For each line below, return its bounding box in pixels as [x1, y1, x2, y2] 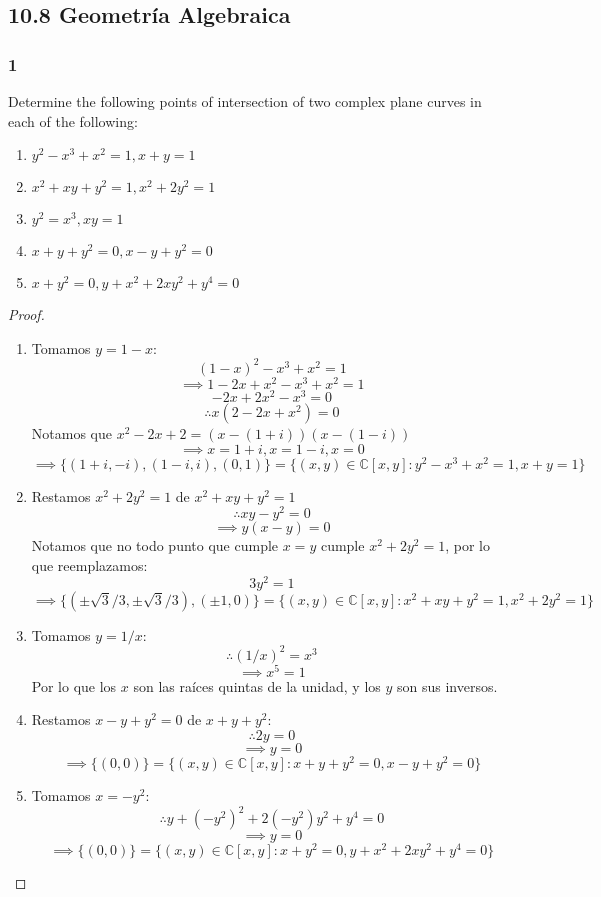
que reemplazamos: [31, 554, 148, 575]
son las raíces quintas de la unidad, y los [133, 675, 381, 696]
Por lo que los [31, 675, 117, 696]
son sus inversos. [397, 675, 498, 696]
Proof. [8, 304, 45, 325]
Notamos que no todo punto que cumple [31, 535, 279, 556]
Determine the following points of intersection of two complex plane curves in [8, 91, 482, 111]
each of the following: [8, 110, 138, 131]
